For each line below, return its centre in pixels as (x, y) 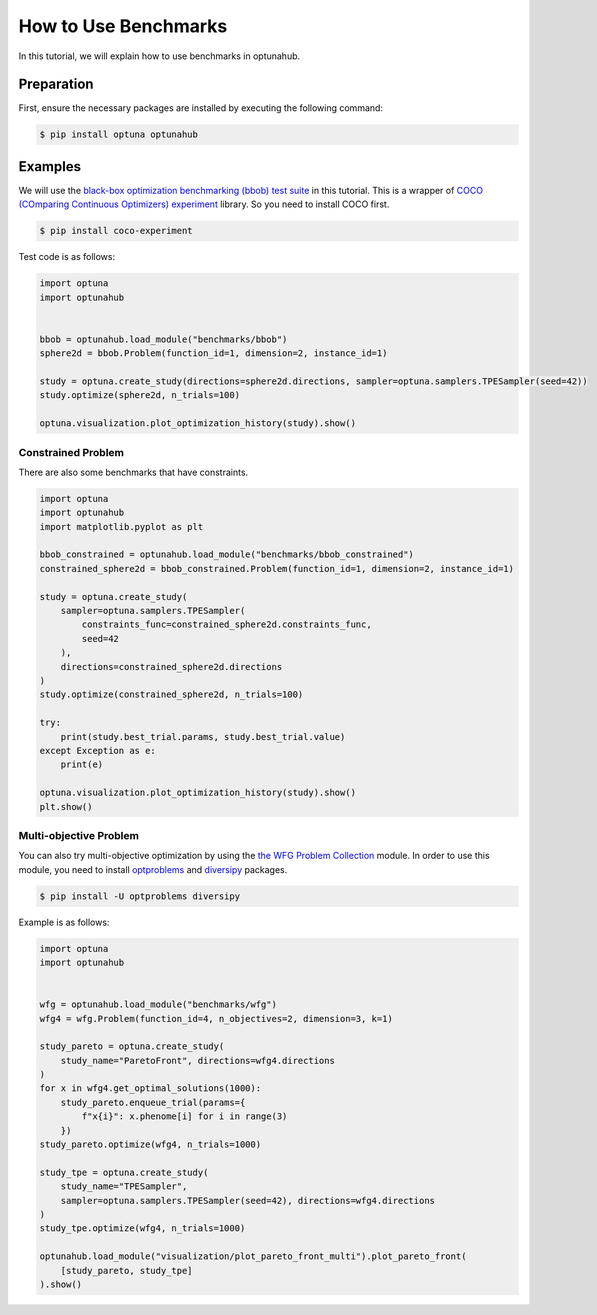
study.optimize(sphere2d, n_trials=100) (139, 395)
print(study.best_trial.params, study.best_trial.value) (203, 736)
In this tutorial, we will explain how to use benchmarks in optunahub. (159, 56)
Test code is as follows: (66, 257)
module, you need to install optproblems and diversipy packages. (153, 869)
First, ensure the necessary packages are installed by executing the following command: (201, 108)
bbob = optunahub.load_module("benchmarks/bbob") (163, 339)
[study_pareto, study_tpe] (127, 1270)
